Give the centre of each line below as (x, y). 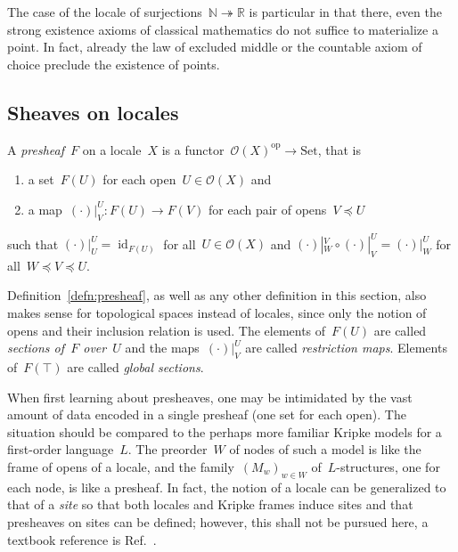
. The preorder (168, 449)
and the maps (162, 348)
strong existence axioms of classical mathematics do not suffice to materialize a (223, 29)
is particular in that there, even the (345, 12)
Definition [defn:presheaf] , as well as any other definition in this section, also (217, 295)
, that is (339, 149)
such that (33, 244)
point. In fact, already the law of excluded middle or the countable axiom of (215, 47)
